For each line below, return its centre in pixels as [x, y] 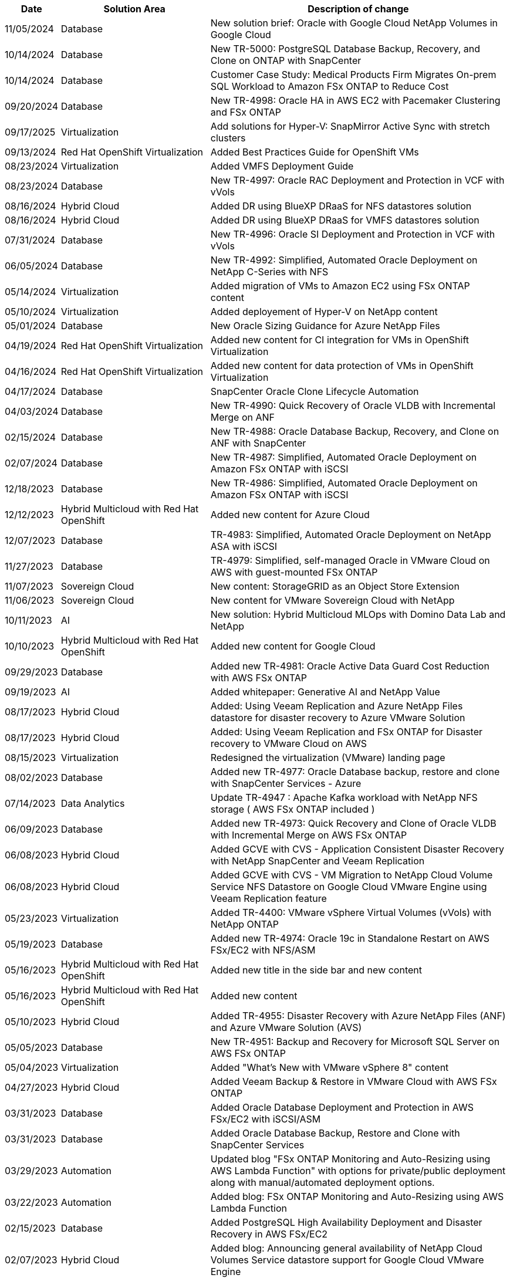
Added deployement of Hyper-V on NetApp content [324, 312]
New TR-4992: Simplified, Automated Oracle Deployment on [344, 260]
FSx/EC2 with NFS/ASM [263, 950]
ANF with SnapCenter [258, 443]
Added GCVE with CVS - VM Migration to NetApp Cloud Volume [352, 875]
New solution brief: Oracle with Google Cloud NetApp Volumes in [354, 23]
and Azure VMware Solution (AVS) [286, 1027]
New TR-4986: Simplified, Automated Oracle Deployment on [344, 483]
